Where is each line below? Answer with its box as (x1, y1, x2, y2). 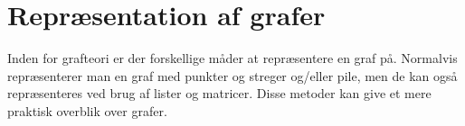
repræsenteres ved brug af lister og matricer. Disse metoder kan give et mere (7, 84, 432, 103)
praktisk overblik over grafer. (7, 101, 167, 120)
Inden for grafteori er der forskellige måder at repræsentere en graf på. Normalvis (7, 49, 458, 67)
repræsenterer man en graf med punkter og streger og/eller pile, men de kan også (7, 66, 458, 85)
